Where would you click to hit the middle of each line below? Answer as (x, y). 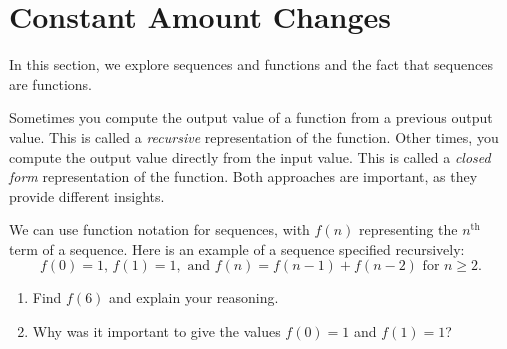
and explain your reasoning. (194, 297)
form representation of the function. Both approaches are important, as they (243, 176)
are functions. (50, 83)
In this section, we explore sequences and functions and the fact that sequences (251, 64)
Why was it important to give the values (156, 331)
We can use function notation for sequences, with (159, 229)
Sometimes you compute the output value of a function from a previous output (251, 117)
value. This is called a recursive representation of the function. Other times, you (254, 136)
